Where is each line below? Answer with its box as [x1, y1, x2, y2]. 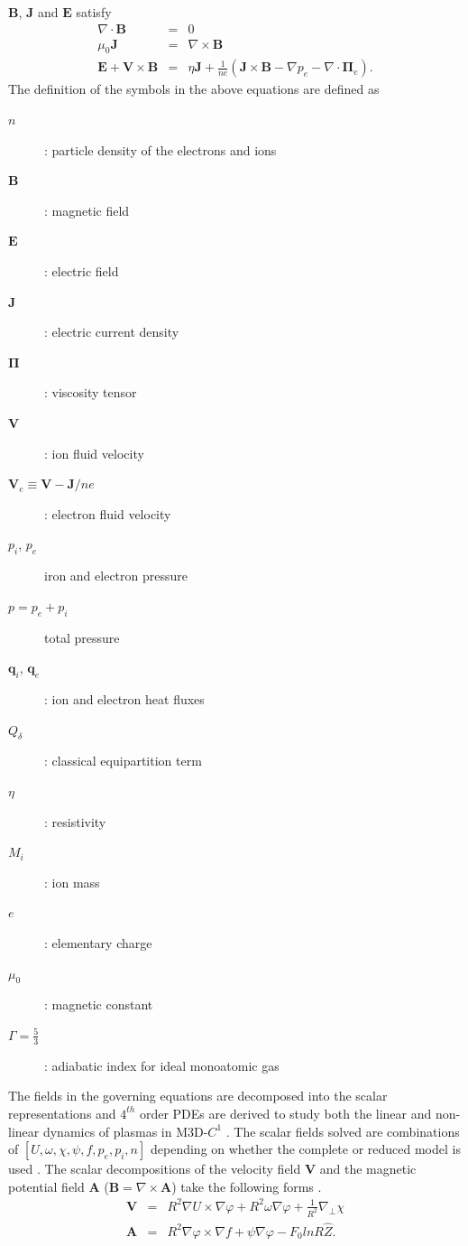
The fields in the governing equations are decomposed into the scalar [8, 1086, 388, 1105]
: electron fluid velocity [44, 504, 171, 523]
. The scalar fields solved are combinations [225, 1121, 460, 1140]
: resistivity [44, 812, 106, 831]
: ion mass [44, 872, 100, 891]
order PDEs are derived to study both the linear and [139, 1103, 432, 1122]
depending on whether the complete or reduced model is [150, 1139, 461, 1158]
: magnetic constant [44, 995, 153, 1014]
